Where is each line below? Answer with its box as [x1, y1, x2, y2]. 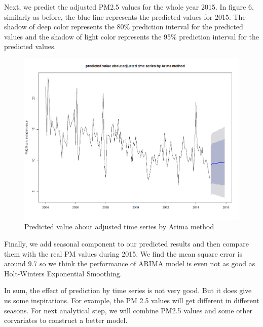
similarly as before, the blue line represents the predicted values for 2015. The [4, 11, 246, 22]
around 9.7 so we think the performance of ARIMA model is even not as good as [4, 258, 255, 269]
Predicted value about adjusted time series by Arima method [24, 221, 214, 232]
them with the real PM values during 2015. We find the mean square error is [4, 248, 243, 259]
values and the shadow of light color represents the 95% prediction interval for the [4, 31, 259, 42]
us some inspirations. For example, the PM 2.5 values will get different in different [4, 295, 259, 306]
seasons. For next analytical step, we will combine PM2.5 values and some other [4, 305, 253, 315]
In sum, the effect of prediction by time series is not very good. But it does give [4, 285, 252, 296]
